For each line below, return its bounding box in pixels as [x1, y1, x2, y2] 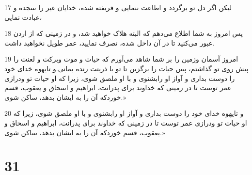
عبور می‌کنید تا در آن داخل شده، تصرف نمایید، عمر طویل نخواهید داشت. [4, 37, 215, 48]
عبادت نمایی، [4, 12, 42, 22]
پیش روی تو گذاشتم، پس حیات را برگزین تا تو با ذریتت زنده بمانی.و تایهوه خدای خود [4, 63, 249, 73]
